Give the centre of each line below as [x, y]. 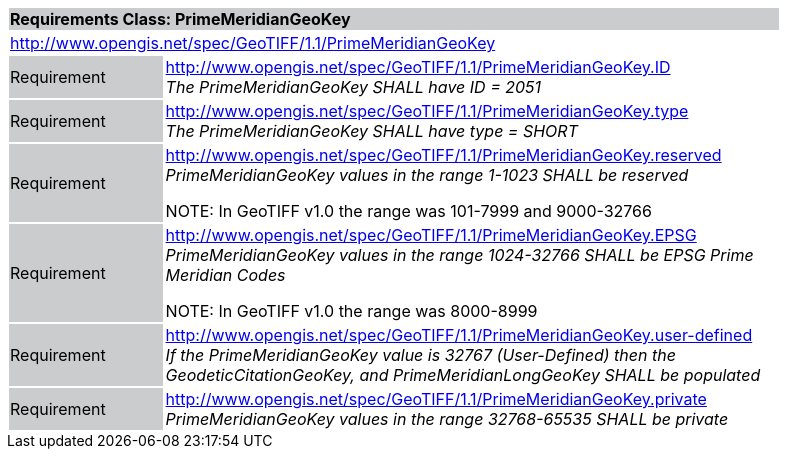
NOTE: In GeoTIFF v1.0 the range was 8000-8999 [351, 311]
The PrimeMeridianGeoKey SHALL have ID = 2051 [353, 87]
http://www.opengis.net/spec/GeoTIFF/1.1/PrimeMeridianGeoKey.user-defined [459, 335]
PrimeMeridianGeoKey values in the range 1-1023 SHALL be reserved [427, 175]
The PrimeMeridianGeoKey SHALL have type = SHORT [371, 131]
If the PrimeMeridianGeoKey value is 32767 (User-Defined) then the [420, 355]
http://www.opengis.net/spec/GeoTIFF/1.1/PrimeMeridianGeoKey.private [436, 399]
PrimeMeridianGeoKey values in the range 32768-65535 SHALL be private [447, 419]
